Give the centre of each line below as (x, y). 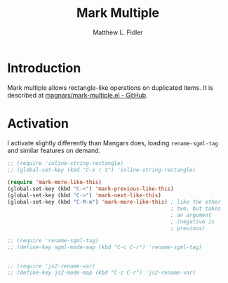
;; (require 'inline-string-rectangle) (66, 163)
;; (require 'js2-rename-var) (52, 266)
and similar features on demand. (54, 150)
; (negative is (193, 222)
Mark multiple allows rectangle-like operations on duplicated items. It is (110, 87)
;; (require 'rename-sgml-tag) (53, 241)
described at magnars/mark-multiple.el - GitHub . (78, 95)
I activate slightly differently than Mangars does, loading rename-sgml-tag (113, 143)
